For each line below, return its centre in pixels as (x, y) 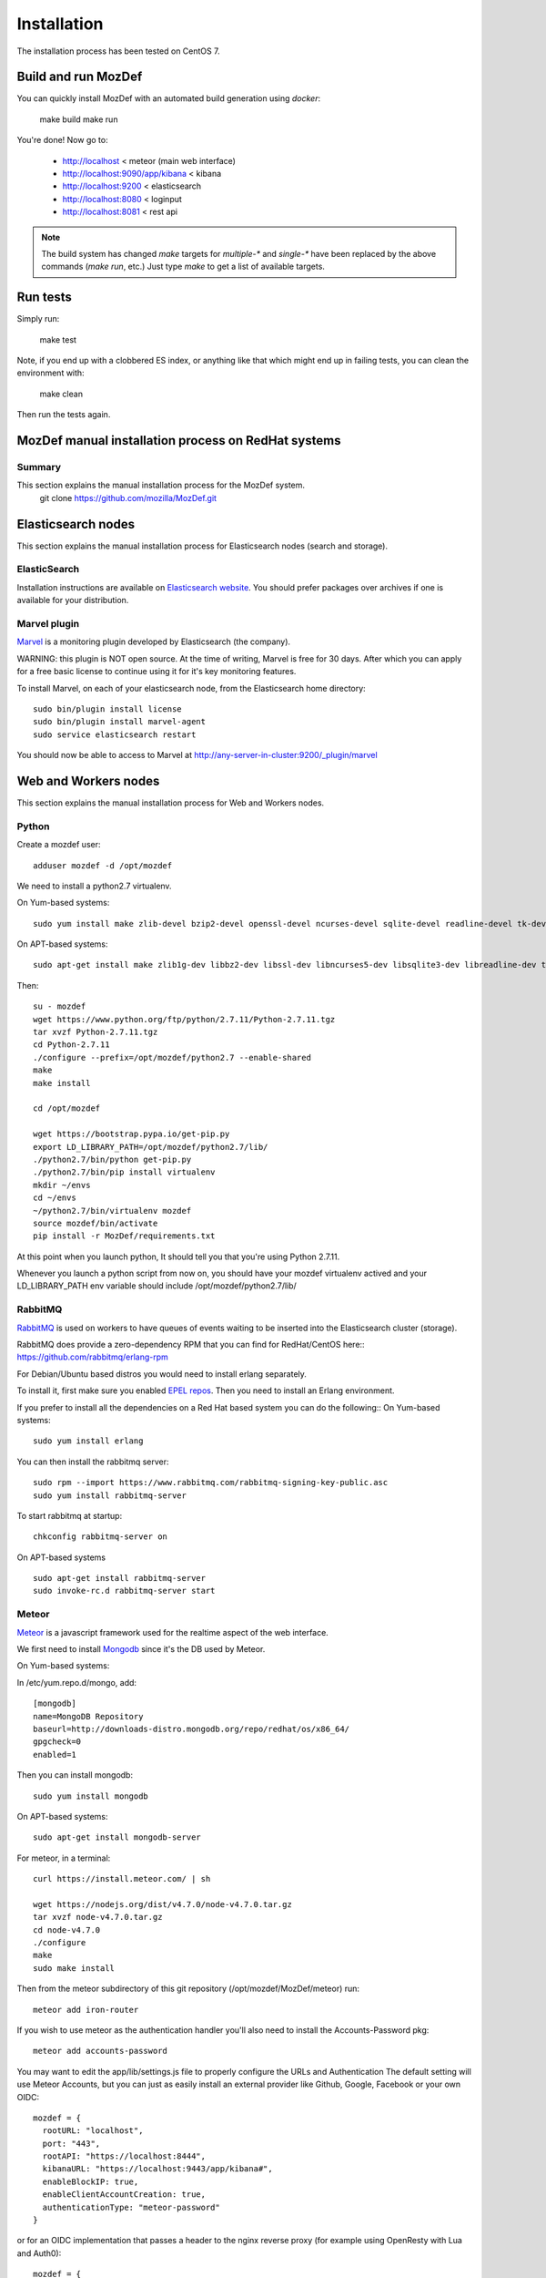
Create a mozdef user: (59, 845)
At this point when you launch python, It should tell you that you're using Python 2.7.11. (178, 1257)
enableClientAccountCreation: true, (124, 2195)
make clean (61, 394)
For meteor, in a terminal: (64, 1858)
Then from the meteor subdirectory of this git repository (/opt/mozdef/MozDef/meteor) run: (188, 1989)
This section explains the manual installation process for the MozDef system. (161, 485)
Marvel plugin (48, 623)
